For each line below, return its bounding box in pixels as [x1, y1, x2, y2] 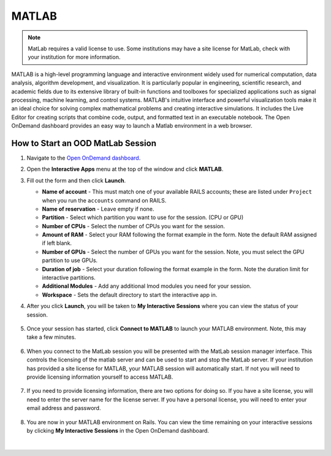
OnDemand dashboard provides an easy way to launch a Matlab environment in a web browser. [11, 122, 253, 129]
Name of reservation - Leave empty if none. [42, 205, 154, 212]
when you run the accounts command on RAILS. [42, 196, 167, 204]
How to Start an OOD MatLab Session [11, 138, 156, 149]
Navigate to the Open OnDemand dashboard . [26, 154, 141, 161]
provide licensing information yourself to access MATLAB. [26, 373, 173, 381]
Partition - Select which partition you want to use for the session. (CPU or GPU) [42, 214, 244, 221]
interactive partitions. [42, 274, 96, 282]
